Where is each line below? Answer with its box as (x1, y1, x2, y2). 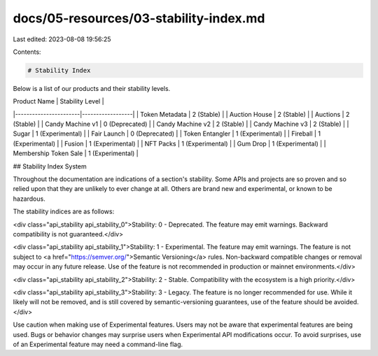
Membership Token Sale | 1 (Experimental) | (13, 149, 139, 157)
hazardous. (13, 194, 45, 203)
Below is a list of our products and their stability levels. (13, 84, 171, 92)
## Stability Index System (13, 162, 87, 171)
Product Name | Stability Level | (13, 97, 104, 106)
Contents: (13, 48, 41, 56)
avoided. (333, 298, 359, 306)
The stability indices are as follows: (13, 207, 115, 216)
